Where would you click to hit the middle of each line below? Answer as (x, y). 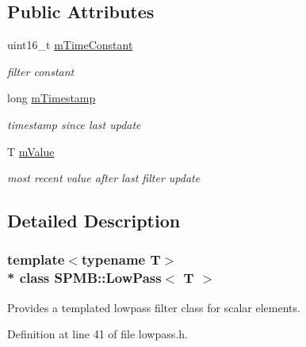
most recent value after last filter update (104, 178)
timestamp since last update (74, 124)
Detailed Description (94, 221)
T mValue (31, 151)
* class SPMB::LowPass (84, 278)
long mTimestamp (52, 98)
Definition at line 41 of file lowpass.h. (98, 334)
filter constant (41, 71)
